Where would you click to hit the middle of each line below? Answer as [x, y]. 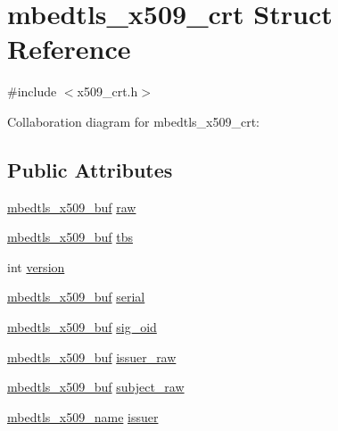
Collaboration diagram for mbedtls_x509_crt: [133, 121]
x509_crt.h [107, 91]
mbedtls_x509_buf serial [76, 297]
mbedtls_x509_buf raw [72, 207]
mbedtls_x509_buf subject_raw [96, 387]
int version [36, 266]
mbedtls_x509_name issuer [83, 416]
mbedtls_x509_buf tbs [70, 237]
